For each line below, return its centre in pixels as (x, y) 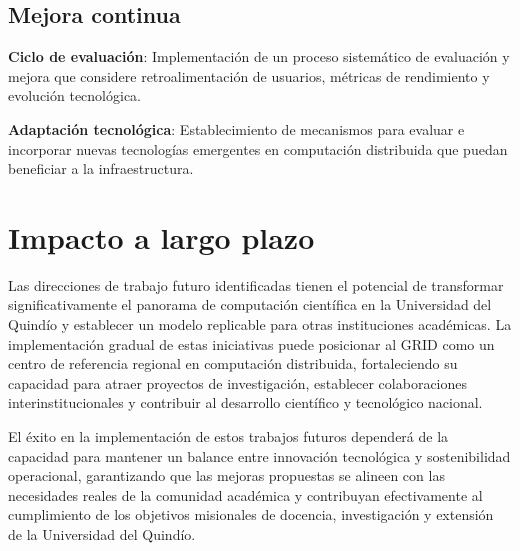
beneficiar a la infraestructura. (101, 168)
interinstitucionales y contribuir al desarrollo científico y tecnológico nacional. (245, 402)
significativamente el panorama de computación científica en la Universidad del (250, 304)
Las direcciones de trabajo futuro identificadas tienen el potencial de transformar (256, 284)
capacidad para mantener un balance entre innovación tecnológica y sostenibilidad (259, 455)
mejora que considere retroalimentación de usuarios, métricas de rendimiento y (249, 75)
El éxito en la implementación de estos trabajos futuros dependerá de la (228, 436)
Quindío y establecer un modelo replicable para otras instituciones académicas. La (260, 324)
